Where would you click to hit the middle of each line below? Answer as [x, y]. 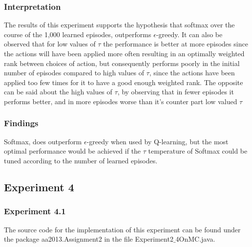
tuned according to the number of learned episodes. [81, 160]
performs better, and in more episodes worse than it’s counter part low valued [121, 101]
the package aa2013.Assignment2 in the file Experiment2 [89, 239]
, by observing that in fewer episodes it [176, 92]
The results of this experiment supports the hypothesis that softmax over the [119, 25]
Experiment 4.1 [35, 211]
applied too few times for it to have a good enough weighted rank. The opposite [124, 82]
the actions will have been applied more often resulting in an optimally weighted [124, 53]
